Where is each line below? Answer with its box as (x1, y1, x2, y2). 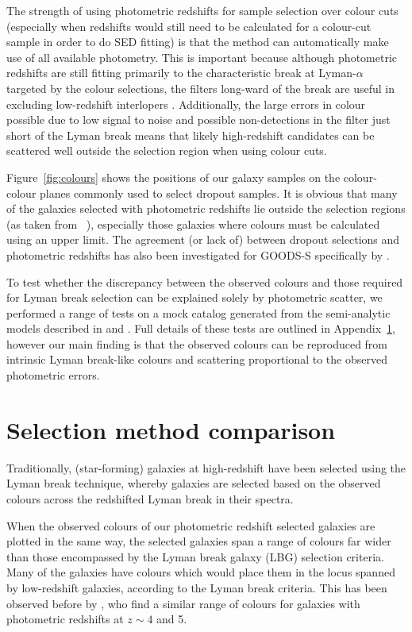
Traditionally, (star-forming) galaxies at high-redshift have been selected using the (6, 459, 406, 476)
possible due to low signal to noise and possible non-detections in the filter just (6, 111, 391, 128)
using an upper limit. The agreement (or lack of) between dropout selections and (6, 231, 400, 248)
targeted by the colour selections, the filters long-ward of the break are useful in (6, 79, 395, 96)
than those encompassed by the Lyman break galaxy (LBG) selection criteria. (6, 548, 384, 565)
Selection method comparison (6, 413, 336, 445)
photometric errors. (6, 367, 100, 383)
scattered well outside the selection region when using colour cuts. (6, 142, 327, 159)
